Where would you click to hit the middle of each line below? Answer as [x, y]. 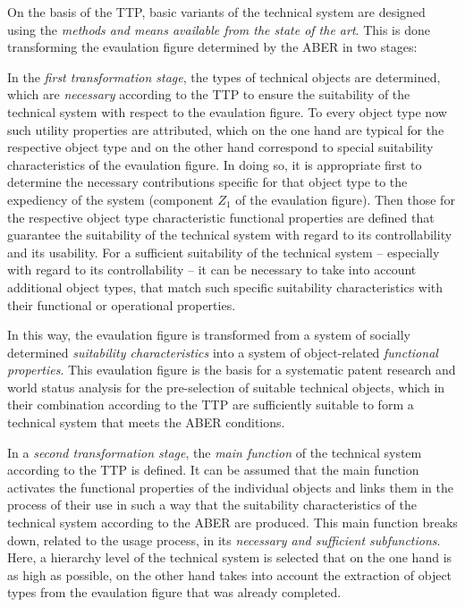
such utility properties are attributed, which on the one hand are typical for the [226, 129]
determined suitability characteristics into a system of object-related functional [223, 352]
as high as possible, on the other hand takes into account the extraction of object [230, 574]
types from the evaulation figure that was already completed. [174, 592]
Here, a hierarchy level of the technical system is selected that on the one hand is [230, 557]
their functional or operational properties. [122, 304]
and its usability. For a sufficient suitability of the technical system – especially [224, 252]
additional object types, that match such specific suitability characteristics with [225, 287]
